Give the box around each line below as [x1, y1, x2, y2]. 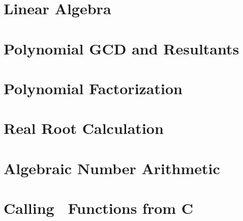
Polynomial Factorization [4, 77, 183, 98]
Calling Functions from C [4, 198, 194, 218]
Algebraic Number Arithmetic [4, 157, 220, 178]
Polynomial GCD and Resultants [4, 38, 239, 59]
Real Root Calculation [4, 118, 164, 139]
